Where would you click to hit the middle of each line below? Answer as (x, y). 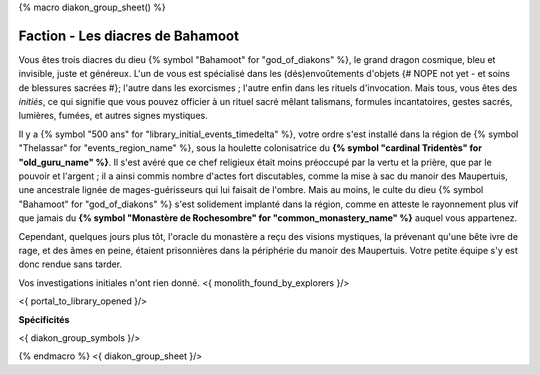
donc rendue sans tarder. (70, 264)
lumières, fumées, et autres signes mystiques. (113, 116)
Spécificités (44, 319)
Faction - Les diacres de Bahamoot (129, 35)
